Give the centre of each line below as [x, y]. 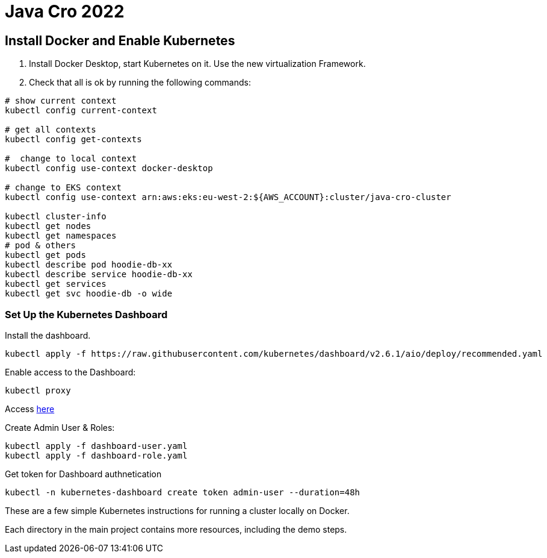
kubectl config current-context [81, 111]
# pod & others [41, 246]
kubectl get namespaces [61, 236]
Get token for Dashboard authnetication [83, 474]
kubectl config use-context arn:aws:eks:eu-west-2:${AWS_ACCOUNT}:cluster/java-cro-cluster [228, 197]
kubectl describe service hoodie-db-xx [99, 274]
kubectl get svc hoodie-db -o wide [89, 294]
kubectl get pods [45, 255]
